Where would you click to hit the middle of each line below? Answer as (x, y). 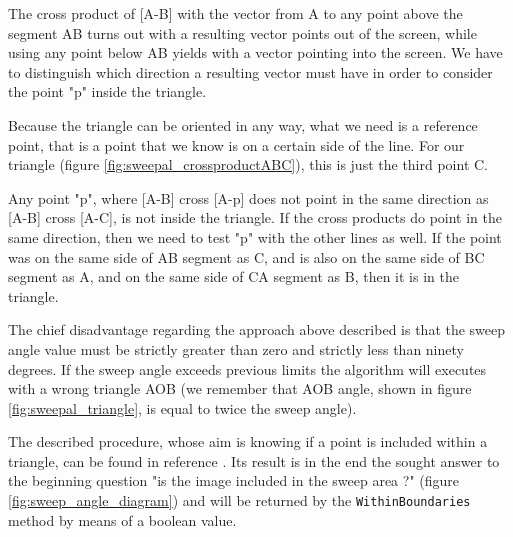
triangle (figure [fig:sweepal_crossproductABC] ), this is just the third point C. (248, 164)
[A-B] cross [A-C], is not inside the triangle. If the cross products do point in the (255, 217)
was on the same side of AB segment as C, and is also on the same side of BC (246, 256)
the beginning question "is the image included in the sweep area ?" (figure (233, 480)
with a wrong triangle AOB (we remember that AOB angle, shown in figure (240, 388)
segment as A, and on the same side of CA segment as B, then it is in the (233, 276)
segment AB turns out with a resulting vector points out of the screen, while (242, 32)
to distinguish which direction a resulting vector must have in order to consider (250, 71)
